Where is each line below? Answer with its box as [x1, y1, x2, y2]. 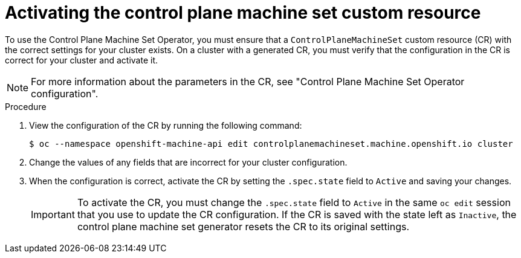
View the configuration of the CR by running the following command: [29, 120, 302, 131]
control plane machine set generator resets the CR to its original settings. [77, 220, 409, 233]
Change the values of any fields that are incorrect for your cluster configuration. [29, 156, 348, 167]
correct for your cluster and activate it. [5, 54, 158, 65]
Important [31, 208, 75, 221]
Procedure [5, 101, 47, 112]
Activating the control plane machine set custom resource [5, 2, 481, 23]
